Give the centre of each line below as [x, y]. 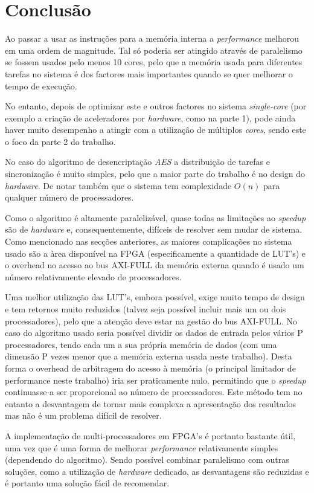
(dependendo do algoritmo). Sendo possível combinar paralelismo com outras [147, 459]
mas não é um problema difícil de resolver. [83, 415]
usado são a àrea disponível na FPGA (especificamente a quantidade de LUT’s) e [155, 253]
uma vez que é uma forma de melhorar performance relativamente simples [142, 447]
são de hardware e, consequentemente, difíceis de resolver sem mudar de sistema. [154, 229]
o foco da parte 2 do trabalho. [60, 141]
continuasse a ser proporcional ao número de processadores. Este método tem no [154, 392]
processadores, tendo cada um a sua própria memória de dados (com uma [141, 344]
